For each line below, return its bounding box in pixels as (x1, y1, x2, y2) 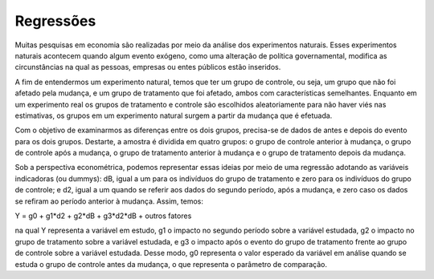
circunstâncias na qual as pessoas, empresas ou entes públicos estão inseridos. (14, 63, 281, 72)
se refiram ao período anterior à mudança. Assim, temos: (14, 196, 204, 206)
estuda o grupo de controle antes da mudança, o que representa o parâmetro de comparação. (14, 259, 328, 269)
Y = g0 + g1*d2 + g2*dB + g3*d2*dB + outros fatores (14, 211, 192, 220)
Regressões (14, 12, 96, 30)
